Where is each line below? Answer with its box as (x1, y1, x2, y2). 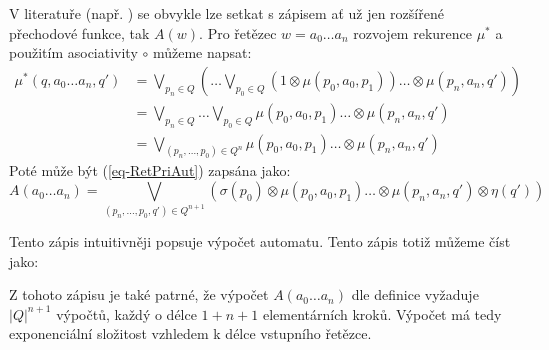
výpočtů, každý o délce (56, 303, 197, 324)
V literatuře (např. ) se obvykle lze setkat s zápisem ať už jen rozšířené (9, 3, 444, 23)
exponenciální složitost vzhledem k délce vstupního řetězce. (9, 323, 372, 344)
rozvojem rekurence (353, 22, 472, 43)
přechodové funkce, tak (9, 22, 150, 43)
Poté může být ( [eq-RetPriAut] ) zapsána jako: (9, 160, 291, 181)
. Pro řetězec (199, 22, 277, 43)
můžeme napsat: (152, 42, 252, 63)
